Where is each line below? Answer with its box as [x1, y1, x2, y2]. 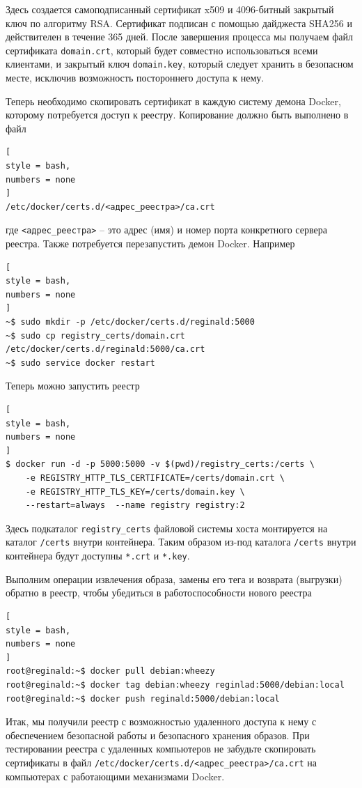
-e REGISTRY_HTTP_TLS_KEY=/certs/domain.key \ [25, 486, 245, 497]
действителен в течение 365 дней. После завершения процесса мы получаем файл [6, 29, 353, 44]
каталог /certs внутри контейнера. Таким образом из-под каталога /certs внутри [6, 534, 356, 549]
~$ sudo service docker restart [6, 357, 155, 368]
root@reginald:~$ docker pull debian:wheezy [6, 666, 215, 677]
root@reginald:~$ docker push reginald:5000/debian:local [6, 693, 280, 704]
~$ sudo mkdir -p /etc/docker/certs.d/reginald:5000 [6, 317, 255, 327]
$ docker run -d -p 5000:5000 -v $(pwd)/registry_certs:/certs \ [6, 459, 315, 470]
